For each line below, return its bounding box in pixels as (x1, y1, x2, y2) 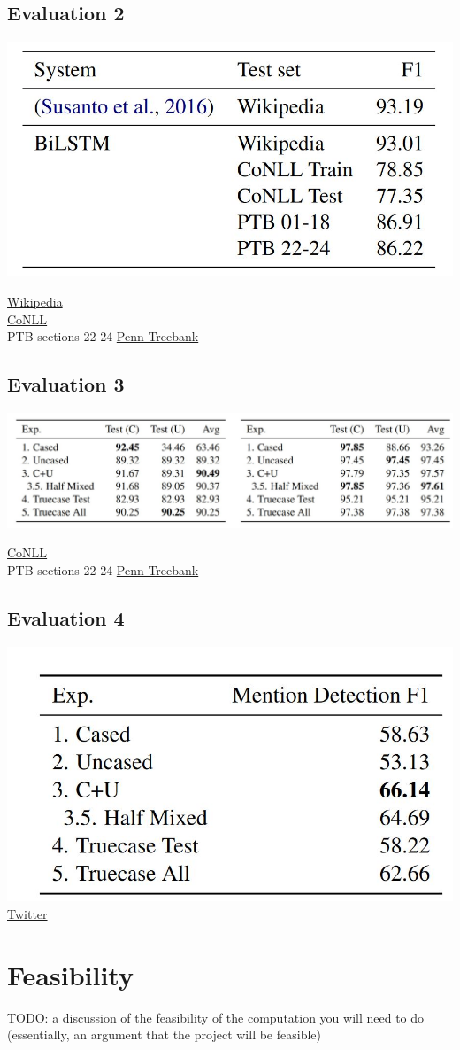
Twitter (7, 904, 48, 922)
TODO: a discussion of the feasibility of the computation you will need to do (7, 1007, 425, 1026)
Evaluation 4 (7, 604, 125, 631)
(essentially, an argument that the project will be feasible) (7, 1025, 321, 1044)
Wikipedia (7, 292, 63, 310)
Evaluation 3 (7, 370, 125, 398)
